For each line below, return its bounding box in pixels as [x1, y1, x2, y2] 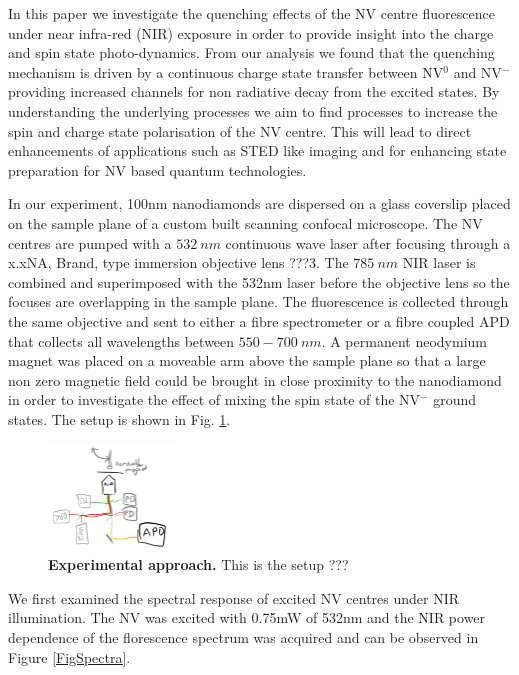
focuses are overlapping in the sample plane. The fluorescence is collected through [8, 291, 509, 312]
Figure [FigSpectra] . [8, 646, 131, 667]
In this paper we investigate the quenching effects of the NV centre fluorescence [8, 3, 495, 23]
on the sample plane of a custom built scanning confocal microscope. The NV [8, 212, 483, 233]
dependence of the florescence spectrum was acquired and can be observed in [8, 626, 479, 647]
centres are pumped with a [8, 232, 172, 253]
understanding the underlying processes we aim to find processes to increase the [8, 100, 498, 121]
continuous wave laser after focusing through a [225, 232, 511, 253]
